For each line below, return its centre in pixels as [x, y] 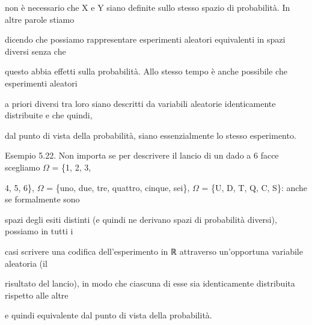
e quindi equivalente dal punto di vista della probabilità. [109, 315]
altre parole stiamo [40, 19]
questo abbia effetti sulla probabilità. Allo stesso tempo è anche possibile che [146, 71]
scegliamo [23, 167]
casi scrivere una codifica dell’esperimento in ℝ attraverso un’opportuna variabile [154, 251]
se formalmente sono [42, 199]
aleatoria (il [26, 263]
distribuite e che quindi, [49, 115]
